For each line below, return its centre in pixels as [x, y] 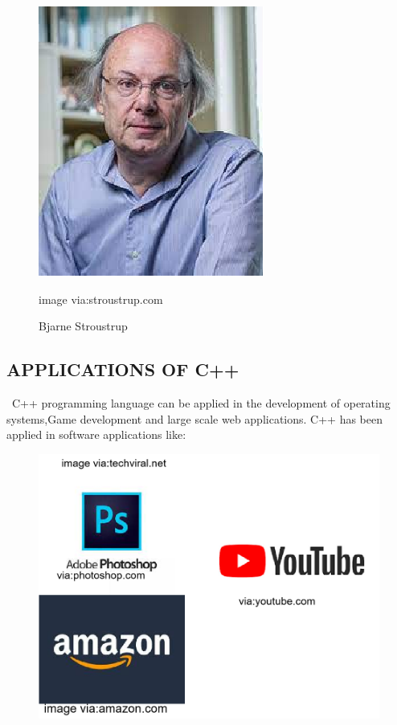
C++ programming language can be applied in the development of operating [201, 402]
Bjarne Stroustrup [83, 326]
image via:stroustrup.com [101, 299]
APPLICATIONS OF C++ [123, 369]
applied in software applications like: [96, 434]
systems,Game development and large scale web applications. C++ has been [194, 418]
